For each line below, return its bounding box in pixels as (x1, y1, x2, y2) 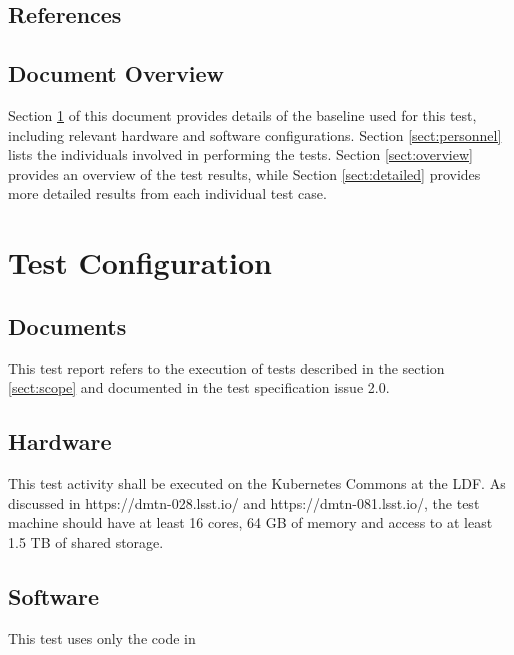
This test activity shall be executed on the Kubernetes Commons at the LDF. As (8, 472, 506, 493)
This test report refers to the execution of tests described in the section (8, 357, 445, 378)
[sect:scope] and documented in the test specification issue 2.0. (8, 377, 390, 398)
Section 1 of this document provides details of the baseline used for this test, (8, 104, 477, 125)
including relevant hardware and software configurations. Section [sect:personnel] (8, 124, 502, 145)
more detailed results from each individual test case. (8, 183, 327, 204)
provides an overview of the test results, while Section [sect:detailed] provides (8, 163, 481, 184)
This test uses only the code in (8, 627, 196, 648)
